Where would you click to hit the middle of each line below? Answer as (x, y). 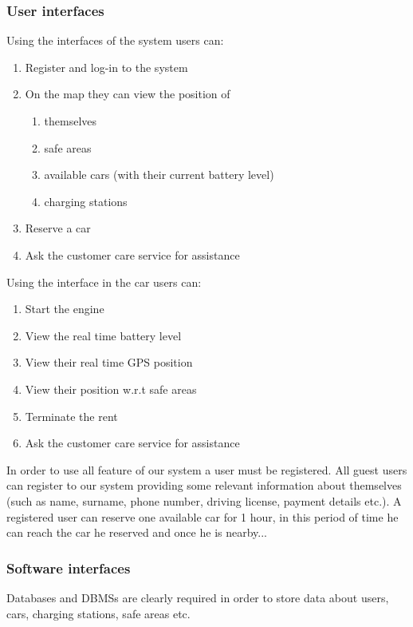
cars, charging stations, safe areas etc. (98, 613)
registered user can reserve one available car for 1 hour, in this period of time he (203, 516)
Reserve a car (58, 228)
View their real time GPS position (109, 362)
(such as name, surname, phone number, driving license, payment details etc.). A (204, 500)
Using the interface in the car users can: (104, 282)
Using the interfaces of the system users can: (115, 40)
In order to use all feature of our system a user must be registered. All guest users (207, 469)
